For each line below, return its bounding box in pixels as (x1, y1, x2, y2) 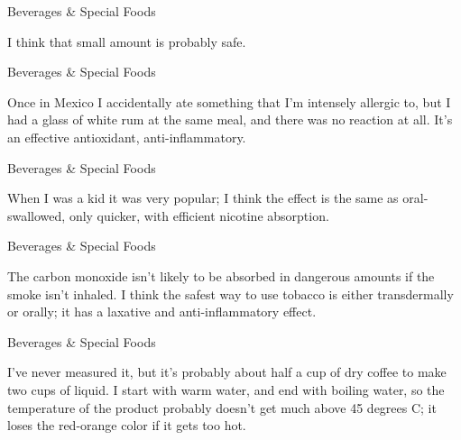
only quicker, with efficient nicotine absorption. (69, 206, 329, 225)
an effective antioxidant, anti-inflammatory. (7, 127, 246, 146)
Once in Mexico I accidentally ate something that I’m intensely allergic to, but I (7, 92, 451, 111)
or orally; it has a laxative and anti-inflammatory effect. (7, 302, 317, 321)
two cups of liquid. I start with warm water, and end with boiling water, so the (7, 380, 445, 399)
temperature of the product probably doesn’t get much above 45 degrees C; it (7, 398, 437, 417)
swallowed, (7, 206, 66, 225)
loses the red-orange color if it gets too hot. (7, 416, 246, 435)
